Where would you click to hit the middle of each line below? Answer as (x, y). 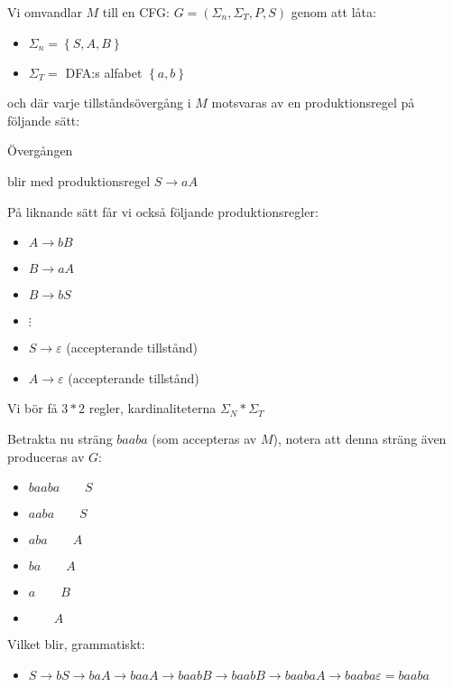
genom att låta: (333, 12)
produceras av (46, 456)
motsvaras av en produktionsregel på (313, 103)
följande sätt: (44, 120)
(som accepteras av (204, 438)
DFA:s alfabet (104, 72)
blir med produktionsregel (79, 180)
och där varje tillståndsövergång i (99, 103)
